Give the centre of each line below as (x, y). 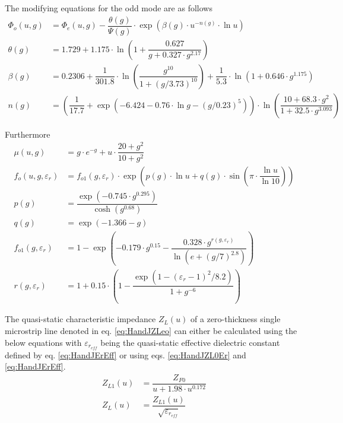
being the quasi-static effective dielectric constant (190, 342)
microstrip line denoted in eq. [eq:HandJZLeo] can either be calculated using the (151, 331)
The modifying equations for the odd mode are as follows (109, 8)
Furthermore (28, 134)
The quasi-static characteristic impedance (80, 319)
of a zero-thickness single (236, 319)
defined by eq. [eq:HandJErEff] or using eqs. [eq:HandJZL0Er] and (126, 354)
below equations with (43, 342)
